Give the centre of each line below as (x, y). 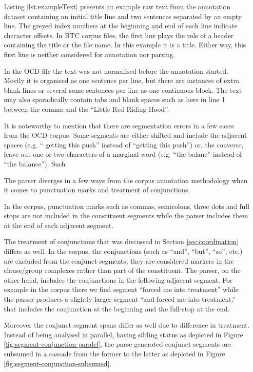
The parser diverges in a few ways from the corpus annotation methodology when (126, 180)
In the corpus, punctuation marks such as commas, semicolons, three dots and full (127, 206)
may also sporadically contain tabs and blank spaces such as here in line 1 (115, 99)
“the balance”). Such (35, 163)
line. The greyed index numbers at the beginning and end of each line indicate (121, 26)
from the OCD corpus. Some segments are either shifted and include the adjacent (126, 135)
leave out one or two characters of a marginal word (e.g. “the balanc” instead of (123, 154)
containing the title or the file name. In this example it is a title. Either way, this (125, 45)
